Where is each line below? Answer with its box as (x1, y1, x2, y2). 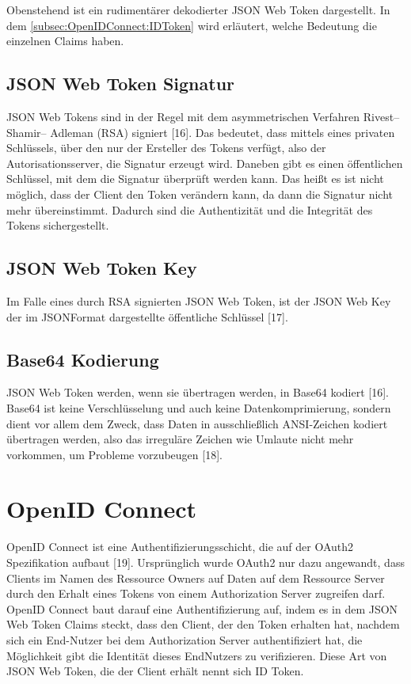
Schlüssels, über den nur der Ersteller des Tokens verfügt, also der (6, 139, 326, 156)
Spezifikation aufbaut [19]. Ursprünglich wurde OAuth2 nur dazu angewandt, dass (6, 554, 405, 571)
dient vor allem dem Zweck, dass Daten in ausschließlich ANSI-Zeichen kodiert (6, 415, 388, 431)
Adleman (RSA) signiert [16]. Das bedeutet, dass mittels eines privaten (50, 123, 395, 140)
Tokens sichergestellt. (6, 217, 109, 234)
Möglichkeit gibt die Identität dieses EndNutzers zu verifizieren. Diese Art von (6, 647, 387, 663)
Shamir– (6, 123, 47, 140)
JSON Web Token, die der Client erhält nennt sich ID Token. (6, 663, 304, 679)
